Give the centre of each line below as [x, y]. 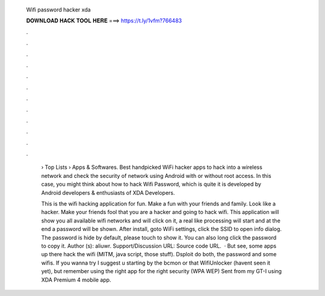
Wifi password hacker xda [58, 10]
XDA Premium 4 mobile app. [76, 280]
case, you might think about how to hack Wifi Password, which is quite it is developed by [151, 184]
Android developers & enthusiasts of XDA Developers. [108, 192]
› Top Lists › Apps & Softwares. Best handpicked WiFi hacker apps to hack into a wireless [152, 167]
